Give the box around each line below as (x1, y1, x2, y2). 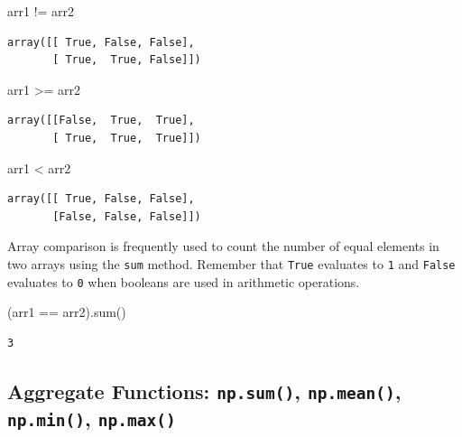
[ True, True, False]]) (52, 53, 201, 67)
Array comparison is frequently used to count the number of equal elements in (7, 237, 439, 256)
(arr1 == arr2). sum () (7, 302, 126, 321)
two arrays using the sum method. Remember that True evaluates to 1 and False (7, 254, 456, 273)
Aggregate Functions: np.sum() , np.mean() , (7, 377, 402, 404)
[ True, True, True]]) (52, 131, 201, 144)
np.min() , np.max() (7, 404, 176, 432)
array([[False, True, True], (7, 114, 195, 127)
